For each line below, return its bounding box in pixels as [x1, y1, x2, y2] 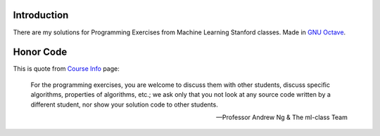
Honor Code [13, 46, 68, 58]
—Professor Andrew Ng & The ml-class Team [215, 113, 348, 121]
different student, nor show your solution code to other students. [30, 100, 218, 109]
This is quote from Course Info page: [13, 64, 120, 73]
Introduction [13, 9, 69, 21]
